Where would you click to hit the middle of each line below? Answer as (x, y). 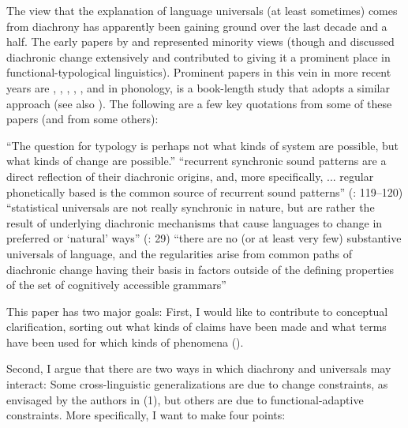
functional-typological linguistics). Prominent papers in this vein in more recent (199, 72)
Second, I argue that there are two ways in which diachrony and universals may (199, 368)
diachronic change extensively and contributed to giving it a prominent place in (198, 56)
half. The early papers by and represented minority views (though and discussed (200, 41)
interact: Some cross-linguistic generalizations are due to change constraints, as (197, 384)
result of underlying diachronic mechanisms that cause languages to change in (195, 222)
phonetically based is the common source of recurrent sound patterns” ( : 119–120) (205, 191)
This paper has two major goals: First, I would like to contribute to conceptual (197, 311)
